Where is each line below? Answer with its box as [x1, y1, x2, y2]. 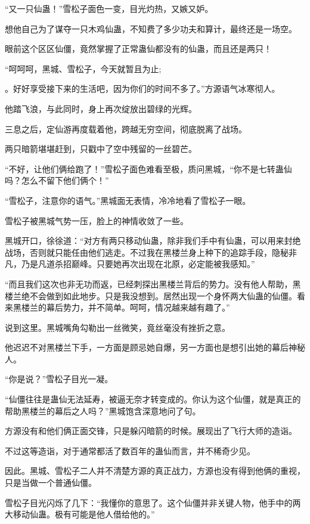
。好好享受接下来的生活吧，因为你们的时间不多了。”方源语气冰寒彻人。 [5, 82, 280, 95]
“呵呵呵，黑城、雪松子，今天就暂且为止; [5, 62, 162, 75]
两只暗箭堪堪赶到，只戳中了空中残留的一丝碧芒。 [5, 142, 197, 155]
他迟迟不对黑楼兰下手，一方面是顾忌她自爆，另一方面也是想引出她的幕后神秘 [5, 341, 305, 354]
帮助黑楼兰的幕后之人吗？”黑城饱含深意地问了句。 [5, 404, 201, 417]
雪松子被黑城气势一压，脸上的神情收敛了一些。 [5, 214, 188, 227]
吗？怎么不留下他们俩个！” [5, 174, 109, 187]
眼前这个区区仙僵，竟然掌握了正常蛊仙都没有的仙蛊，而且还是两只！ [5, 42, 272, 55]
